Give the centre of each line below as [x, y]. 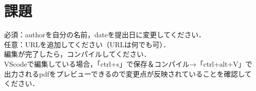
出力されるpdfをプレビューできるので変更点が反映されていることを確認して [128, 73]
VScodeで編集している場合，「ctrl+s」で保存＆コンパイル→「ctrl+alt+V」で [128, 63]
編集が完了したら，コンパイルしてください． [77, 54]
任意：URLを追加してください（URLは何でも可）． [87, 44]
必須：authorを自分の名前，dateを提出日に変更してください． [105, 35]
